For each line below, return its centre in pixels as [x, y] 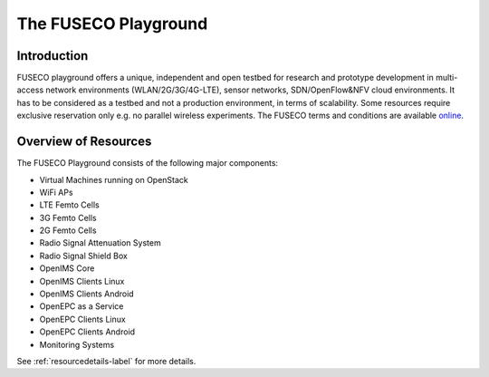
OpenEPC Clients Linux [82, 319]
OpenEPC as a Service [81, 306]
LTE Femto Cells [69, 205]
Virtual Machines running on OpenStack [114, 179]
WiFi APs [56, 192]
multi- [446, 78]
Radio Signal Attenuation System [101, 243]
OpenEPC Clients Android [87, 332]
